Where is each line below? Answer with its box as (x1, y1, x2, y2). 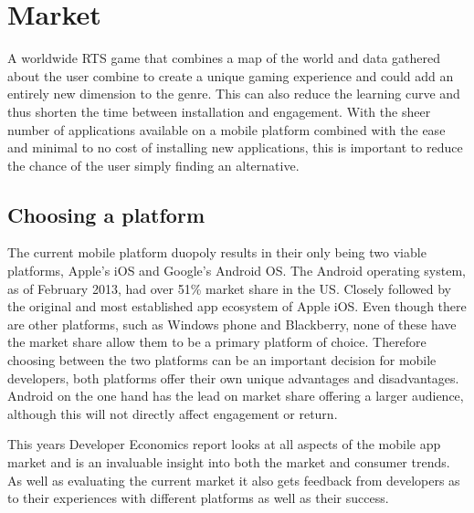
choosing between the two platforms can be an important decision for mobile (7, 351, 437, 370)
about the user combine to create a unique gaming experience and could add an (7, 66, 454, 85)
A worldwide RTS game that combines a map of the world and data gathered (7, 48, 441, 68)
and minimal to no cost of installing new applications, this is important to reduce (7, 138, 463, 157)
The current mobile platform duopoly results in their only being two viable (7, 243, 427, 262)
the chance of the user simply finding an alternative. (7, 155, 300, 174)
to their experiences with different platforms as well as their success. (7, 488, 389, 508)
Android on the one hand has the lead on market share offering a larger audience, (7, 386, 464, 405)
